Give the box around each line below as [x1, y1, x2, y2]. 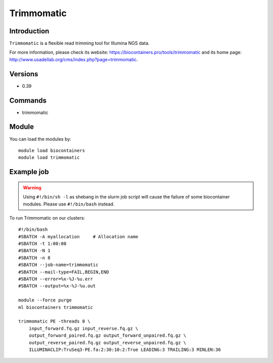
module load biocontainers [18, 147, 85, 153]
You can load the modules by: [9, 136, 72, 142]
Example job [9, 168, 49, 176]
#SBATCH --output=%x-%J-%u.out [18, 283, 96, 289]
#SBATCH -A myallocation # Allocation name [18, 234, 139, 239]
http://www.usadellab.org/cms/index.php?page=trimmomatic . [9, 56, 139, 63]
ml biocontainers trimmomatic [18, 304, 94, 310]
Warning [23, 184, 41, 190]
